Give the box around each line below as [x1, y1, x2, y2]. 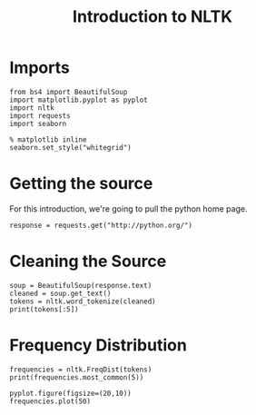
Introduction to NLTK [72, 6, 233, 27]
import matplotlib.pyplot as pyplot [9, 95, 148, 104]
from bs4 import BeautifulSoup [9, 87, 128, 96]
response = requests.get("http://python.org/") [9, 221, 193, 230]
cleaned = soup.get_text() [9, 289, 112, 298]
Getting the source [9, 173, 153, 194]
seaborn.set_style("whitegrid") [9, 143, 132, 152]
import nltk [9, 103, 54, 113]
